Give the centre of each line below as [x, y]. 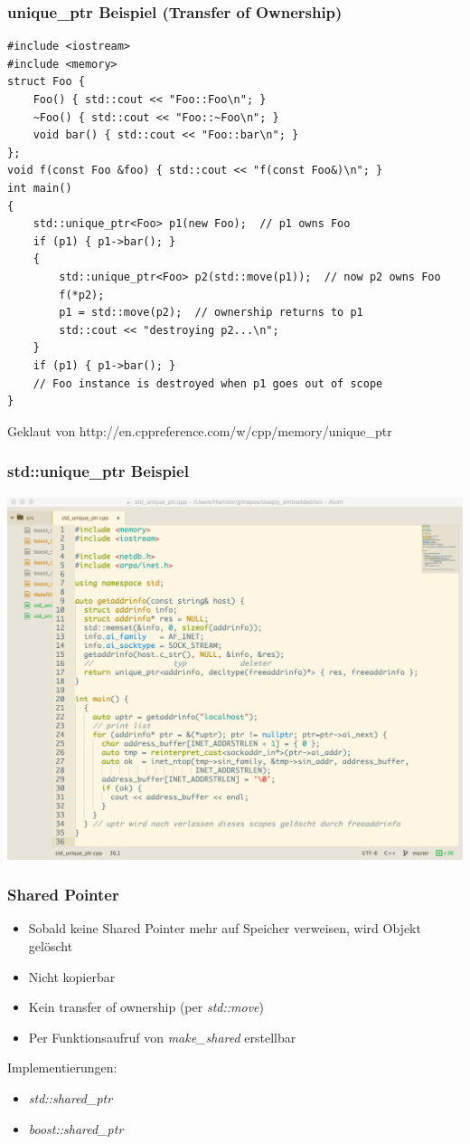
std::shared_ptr [70, 1098]
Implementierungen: [62, 1068]
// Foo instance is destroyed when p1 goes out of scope [208, 383]
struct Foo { [46, 82]
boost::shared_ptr [76, 1128]
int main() [40, 188]
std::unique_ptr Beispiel [98, 471]
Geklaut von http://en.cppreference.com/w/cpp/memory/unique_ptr [200, 430]
